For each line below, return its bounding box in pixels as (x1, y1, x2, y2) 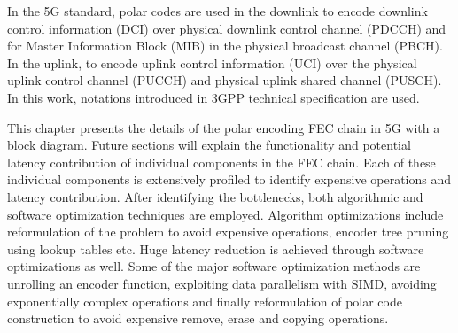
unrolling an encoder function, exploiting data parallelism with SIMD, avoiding (7, 274, 437, 292)
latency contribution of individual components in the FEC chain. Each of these (7, 152, 436, 171)
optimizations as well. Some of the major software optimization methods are (7, 257, 421, 275)
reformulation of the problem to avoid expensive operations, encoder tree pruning (7, 222, 449, 241)
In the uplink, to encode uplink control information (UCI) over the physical (7, 53, 417, 72)
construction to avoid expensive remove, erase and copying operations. (7, 309, 389, 328)
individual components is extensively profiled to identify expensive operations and (7, 170, 452, 189)
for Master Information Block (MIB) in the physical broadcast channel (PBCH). (7, 36, 443, 55)
